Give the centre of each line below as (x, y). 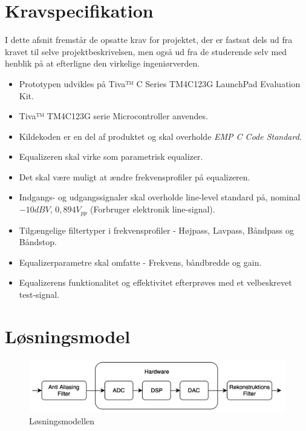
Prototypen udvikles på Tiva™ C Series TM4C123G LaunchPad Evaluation (160, 83)
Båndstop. (38, 242)
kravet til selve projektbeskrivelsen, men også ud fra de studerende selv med (146, 51)
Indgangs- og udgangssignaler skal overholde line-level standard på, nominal (160, 197)
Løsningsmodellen (62, 420)
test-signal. (39, 294)
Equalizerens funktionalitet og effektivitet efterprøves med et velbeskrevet (155, 282)
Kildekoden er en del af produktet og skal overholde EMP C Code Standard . (160, 136)
